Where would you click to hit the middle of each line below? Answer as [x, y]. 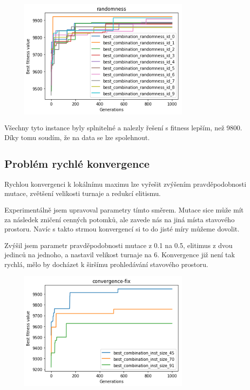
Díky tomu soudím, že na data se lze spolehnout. [77, 137]
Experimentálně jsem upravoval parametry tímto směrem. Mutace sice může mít [124, 209]
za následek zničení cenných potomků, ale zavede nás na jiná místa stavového [120, 219]
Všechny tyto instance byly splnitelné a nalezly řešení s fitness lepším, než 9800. [123, 128]
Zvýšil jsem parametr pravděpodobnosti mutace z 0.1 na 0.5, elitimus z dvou [119, 245]
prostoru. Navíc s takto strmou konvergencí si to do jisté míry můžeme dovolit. [122, 229]
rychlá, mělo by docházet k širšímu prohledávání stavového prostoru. [106, 264]
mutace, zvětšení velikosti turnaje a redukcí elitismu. [83, 193]
